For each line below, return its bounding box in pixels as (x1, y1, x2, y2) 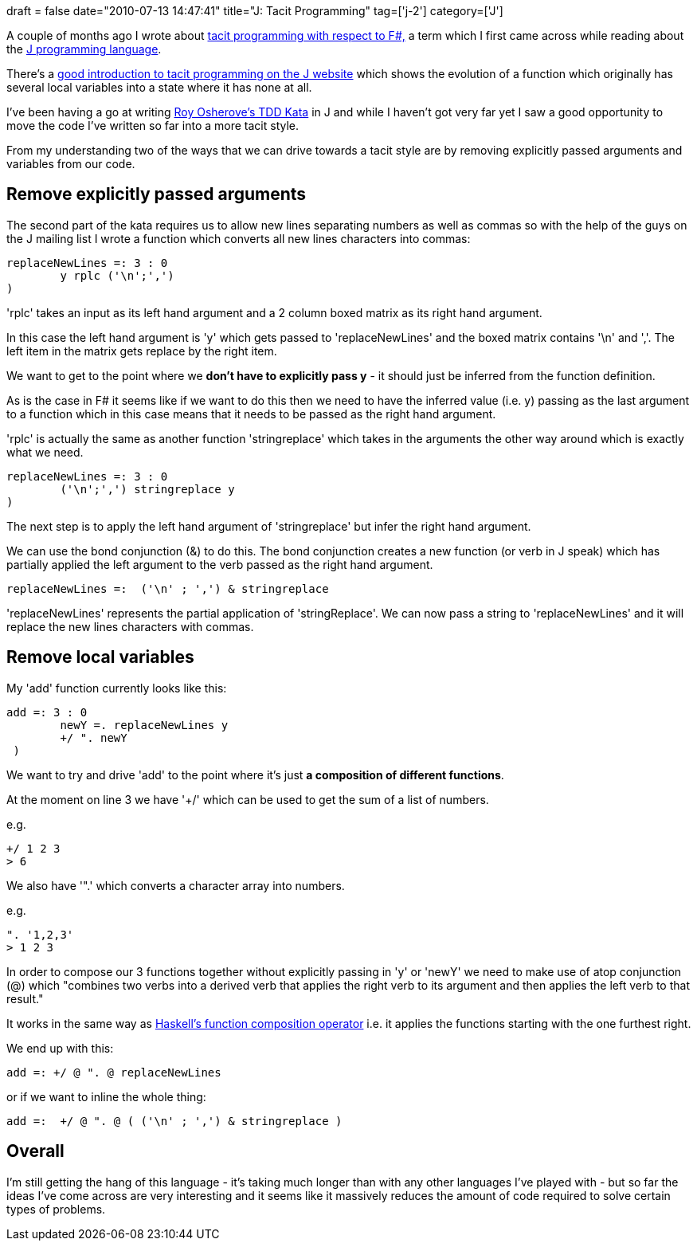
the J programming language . (6, 42, 162, 56)
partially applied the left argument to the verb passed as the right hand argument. (6, 557, 433, 571)
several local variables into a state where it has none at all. (6, 80, 312, 94)
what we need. (6, 445, 84, 459)
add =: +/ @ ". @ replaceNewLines (6, 1065, 221, 1079)
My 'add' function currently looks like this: (6, 680, 227, 695)
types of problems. (6, 1202, 106, 1216)
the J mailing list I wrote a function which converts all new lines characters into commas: (6, 231, 471, 245)
